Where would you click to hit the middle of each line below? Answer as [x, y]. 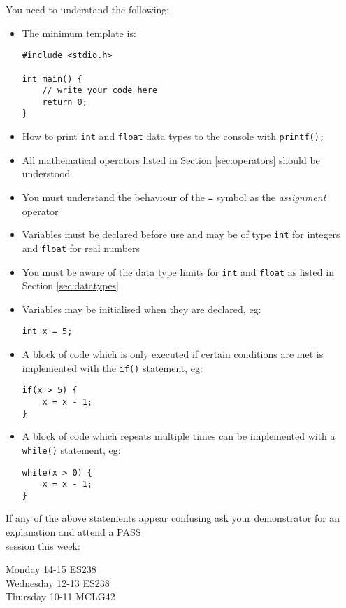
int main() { [52, 79]
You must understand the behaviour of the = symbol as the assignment [174, 196]
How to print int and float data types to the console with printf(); [173, 136]
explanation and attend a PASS [73, 532]
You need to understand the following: [88, 9]
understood [46, 173]
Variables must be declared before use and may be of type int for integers [181, 234]
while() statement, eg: [71, 449]
